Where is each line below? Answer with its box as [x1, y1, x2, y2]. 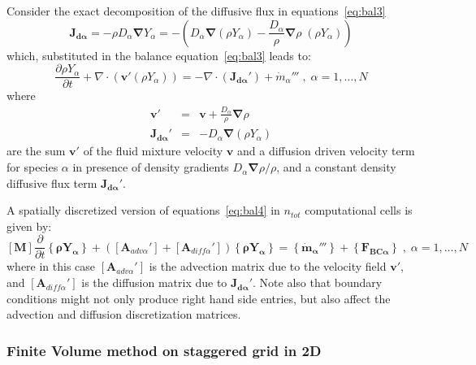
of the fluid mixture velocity [83, 142, 223, 159]
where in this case [6, 258, 96, 275]
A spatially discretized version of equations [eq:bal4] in [6, 202, 280, 219]
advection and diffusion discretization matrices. [6, 306, 241, 323]
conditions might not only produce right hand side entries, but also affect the [6, 289, 391, 306]
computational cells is [305, 202, 413, 219]
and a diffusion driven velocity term [237, 142, 415, 159]
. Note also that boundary [253, 274, 383, 291]
